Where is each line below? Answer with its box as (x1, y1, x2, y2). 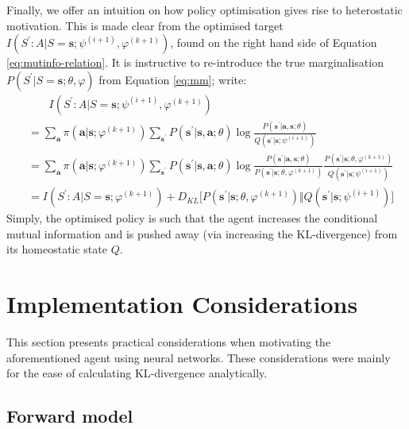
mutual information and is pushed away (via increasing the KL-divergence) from (6, 225, 398, 242)
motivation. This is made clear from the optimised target (6, 17, 284, 33)
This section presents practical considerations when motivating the (6, 334, 331, 350)
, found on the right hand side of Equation (170, 34, 377, 51)
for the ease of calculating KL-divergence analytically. (6, 365, 268, 381)
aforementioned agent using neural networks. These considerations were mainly (6, 349, 391, 365)
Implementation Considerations (6, 288, 358, 320)
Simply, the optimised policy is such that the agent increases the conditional (6, 210, 378, 226)
